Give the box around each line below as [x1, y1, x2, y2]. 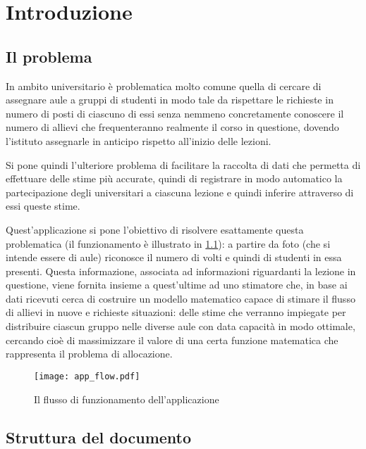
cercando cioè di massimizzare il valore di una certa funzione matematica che [6, 332, 338, 347]
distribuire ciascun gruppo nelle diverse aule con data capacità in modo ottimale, [6, 319, 355, 334]
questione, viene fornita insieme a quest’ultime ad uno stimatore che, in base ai [6, 277, 348, 292]
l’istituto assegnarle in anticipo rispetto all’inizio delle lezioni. [6, 133, 272, 148]
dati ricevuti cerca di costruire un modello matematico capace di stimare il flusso [6, 291, 355, 305]
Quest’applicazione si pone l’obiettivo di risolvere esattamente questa [6, 222, 304, 236]
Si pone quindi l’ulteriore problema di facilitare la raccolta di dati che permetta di [6, 157, 361, 172]
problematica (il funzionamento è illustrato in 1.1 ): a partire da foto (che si [6, 236, 331, 251]
